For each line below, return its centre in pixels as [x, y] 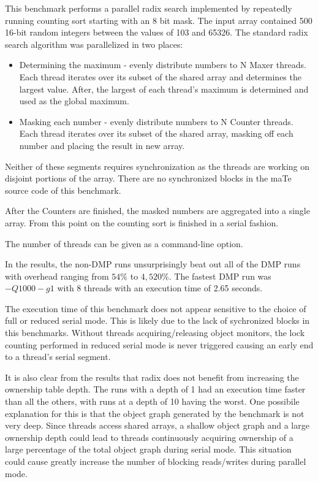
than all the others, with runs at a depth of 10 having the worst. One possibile [152, 401]
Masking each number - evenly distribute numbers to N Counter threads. [156, 121]
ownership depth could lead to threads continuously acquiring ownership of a [149, 437]
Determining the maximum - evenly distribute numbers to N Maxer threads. [163, 65]
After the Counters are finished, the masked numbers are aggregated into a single [157, 211]
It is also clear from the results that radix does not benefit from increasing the [152, 377]
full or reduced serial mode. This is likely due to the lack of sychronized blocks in [157, 320]
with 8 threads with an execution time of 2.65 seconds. [160, 288]
